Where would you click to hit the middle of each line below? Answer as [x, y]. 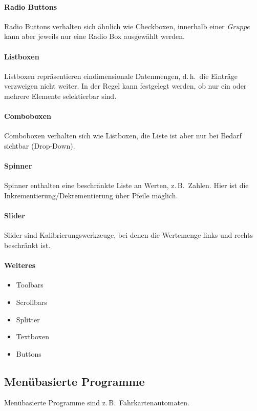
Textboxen [33, 336]
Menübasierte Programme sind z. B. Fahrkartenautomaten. [97, 403]
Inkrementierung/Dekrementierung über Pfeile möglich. [91, 195]
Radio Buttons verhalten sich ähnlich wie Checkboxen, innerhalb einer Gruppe [127, 26]
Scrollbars [31, 302]
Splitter [28, 319]
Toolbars [30, 285]
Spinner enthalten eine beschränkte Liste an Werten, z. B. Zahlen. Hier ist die [126, 185]
